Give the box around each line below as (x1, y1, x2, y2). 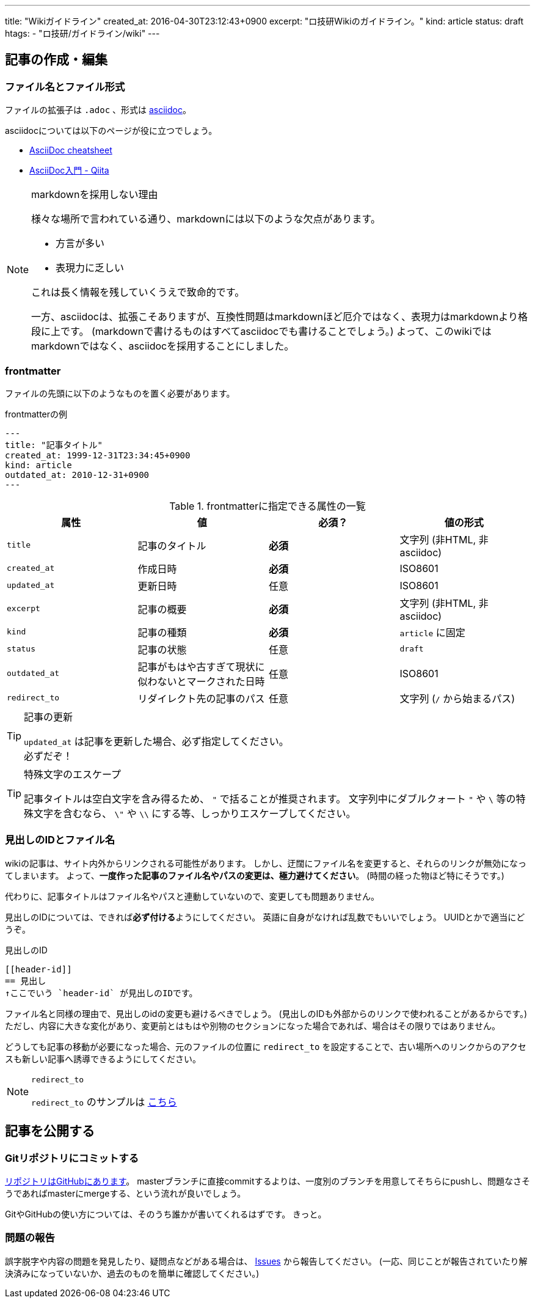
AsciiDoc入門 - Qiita (29, 165, 109, 176)
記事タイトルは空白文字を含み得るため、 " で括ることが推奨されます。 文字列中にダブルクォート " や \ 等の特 (24, 792, 526, 805)
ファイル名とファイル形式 (5, 80, 125, 93)
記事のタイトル (137, 539, 206, 552)
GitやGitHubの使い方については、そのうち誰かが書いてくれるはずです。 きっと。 (5, 1208, 327, 1219)
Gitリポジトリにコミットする (5, 1151, 139, 1164)
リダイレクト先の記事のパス (137, 692, 265, 705)
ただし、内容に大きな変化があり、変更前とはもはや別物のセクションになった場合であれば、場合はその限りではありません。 (5, 1020, 500, 1031)
